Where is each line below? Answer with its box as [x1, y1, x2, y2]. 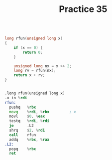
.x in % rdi [4, 95, 27, 100]
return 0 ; [22, 50, 43, 55]
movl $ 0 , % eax [9, 114, 45, 119]
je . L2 [9, 123, 34, 128]
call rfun [9, 132, 36, 138]
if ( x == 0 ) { [13, 45, 43, 50]
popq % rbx [9, 146, 36, 152]
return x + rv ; [13, 73, 45, 78]
